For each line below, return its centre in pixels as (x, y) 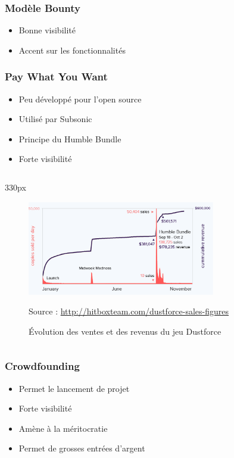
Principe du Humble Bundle (70, 138)
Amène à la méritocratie (63, 428)
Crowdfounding (42, 366)
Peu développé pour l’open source (80, 99)
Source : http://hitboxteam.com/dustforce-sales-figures (129, 311)
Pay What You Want (56, 77)
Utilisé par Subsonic (55, 119)
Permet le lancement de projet (74, 388)
